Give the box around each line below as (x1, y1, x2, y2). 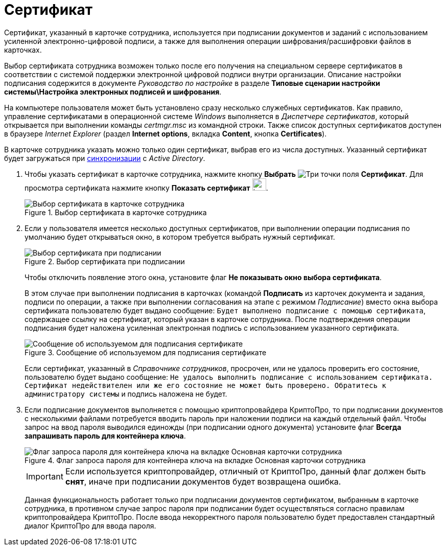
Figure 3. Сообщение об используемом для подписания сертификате (25, 348, 267, 357)
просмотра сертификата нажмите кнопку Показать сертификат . (25, 183, 268, 192)
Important (26, 471, 63, 482)
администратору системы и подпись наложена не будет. (25, 389, 227, 398)
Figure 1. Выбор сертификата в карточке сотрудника (25, 208, 207, 217)
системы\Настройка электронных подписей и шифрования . (4, 87, 222, 96)
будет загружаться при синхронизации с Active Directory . (4, 153, 205, 163)
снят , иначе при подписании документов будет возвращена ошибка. (65, 476, 341, 487)
